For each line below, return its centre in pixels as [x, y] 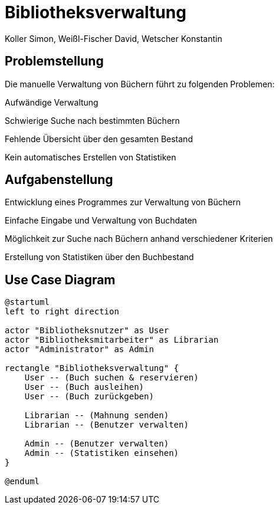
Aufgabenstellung [59, 180]
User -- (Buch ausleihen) [84, 387]
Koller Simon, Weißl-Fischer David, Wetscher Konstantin [114, 38]
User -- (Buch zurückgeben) [89, 397]
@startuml [27, 302]
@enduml [22, 482]
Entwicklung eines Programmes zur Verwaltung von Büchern [123, 202]
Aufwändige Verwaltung [52, 102]
